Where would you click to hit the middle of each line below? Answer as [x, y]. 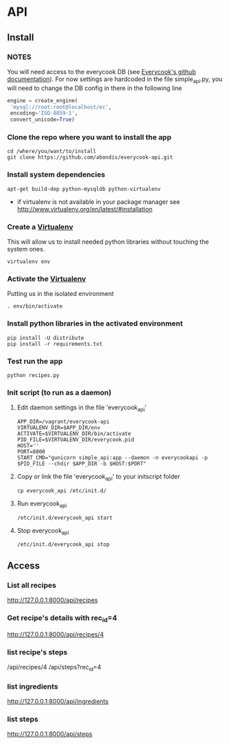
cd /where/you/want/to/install [52, 152]
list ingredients [33, 686]
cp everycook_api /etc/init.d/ [62, 491]
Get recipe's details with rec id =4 [62, 619]
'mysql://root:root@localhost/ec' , [61, 107]
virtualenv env [29, 262]
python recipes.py [33, 375]
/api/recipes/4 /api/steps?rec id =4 [54, 668]
